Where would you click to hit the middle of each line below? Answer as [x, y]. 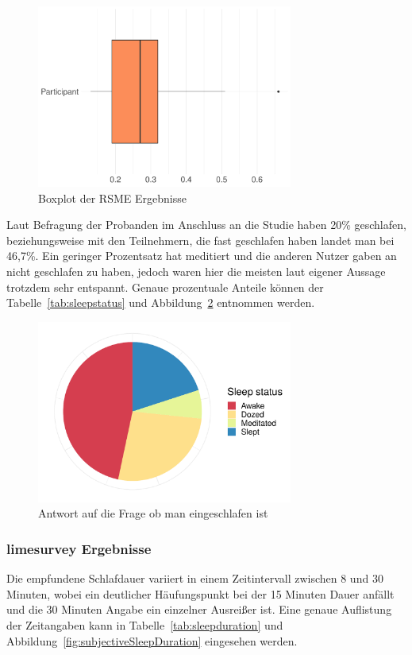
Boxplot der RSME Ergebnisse [112, 198]
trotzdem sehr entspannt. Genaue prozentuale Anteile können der [165, 287]
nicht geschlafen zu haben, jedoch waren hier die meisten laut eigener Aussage [196, 271]
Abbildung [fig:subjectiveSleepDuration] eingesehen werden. [152, 640]
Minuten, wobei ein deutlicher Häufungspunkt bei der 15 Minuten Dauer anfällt [200, 593]
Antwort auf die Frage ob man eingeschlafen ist [153, 513]
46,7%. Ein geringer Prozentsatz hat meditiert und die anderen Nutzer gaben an [202, 256]
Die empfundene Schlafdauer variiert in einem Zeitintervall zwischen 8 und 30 [195, 578]
